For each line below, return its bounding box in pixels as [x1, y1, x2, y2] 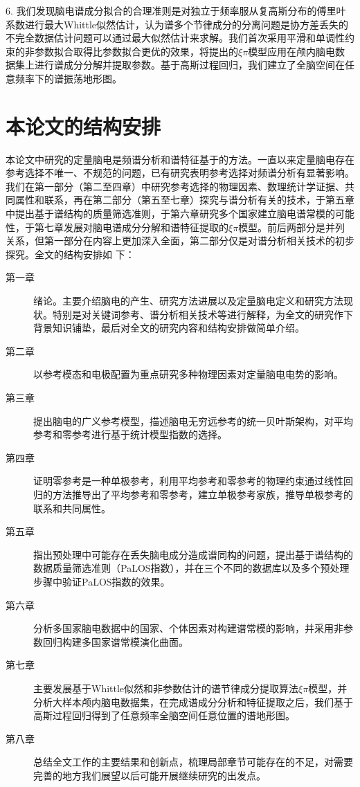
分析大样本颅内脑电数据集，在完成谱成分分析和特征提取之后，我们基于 [33, 694, 353, 709]
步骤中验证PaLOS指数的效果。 [33, 574, 170, 588]
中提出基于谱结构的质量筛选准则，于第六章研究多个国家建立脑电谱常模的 [6, 206, 335, 221]
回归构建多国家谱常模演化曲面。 [42, 634, 188, 649]
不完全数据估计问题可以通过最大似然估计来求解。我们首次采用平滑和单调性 [6, 30, 345, 45]
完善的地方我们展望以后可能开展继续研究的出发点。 [33, 768, 266, 782]
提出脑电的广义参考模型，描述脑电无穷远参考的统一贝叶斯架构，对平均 [33, 413, 353, 428]
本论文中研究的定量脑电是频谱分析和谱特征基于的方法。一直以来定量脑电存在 [6, 152, 354, 166]
